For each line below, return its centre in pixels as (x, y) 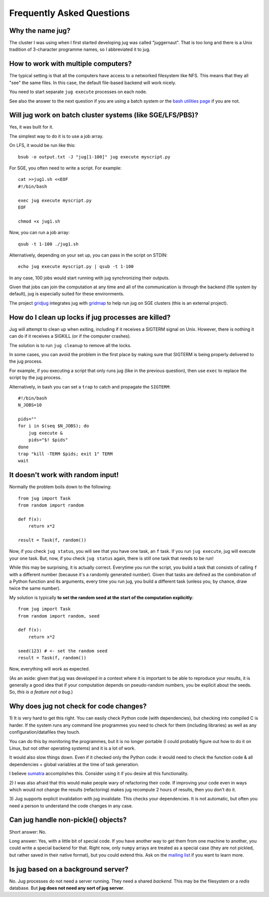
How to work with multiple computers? (70, 64)
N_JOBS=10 (30, 405)
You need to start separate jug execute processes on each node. (78, 92)
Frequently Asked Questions (69, 13)
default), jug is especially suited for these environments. (67, 294)
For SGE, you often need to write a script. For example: (66, 168)
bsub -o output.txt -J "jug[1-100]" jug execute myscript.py (94, 157)
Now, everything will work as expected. (50, 669)
